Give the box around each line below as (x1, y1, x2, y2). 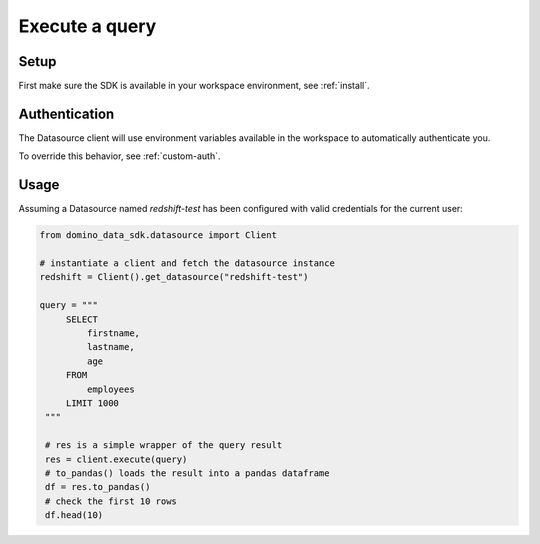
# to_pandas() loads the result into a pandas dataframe (45, 467, 330, 479)
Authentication (18, 105, 115, 122)
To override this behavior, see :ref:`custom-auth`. (18, 150, 221, 162)
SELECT (65, 313, 99, 325)
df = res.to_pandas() (45, 481, 151, 493)
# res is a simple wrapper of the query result (45, 440, 283, 451)
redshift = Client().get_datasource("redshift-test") (39, 271, 309, 283)
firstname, (86, 327, 140, 339)
